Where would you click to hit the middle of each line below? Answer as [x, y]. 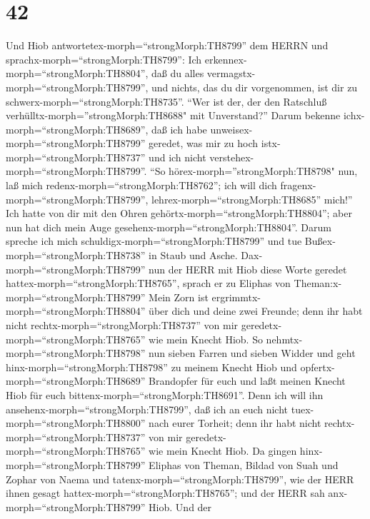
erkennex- [226, 59]
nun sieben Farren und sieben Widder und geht [252, 353]
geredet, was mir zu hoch [204, 143]
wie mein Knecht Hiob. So [206, 339]
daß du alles [178, 73]
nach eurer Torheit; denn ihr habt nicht [235, 423]
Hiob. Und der [180, 507]
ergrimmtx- [236, 297]
